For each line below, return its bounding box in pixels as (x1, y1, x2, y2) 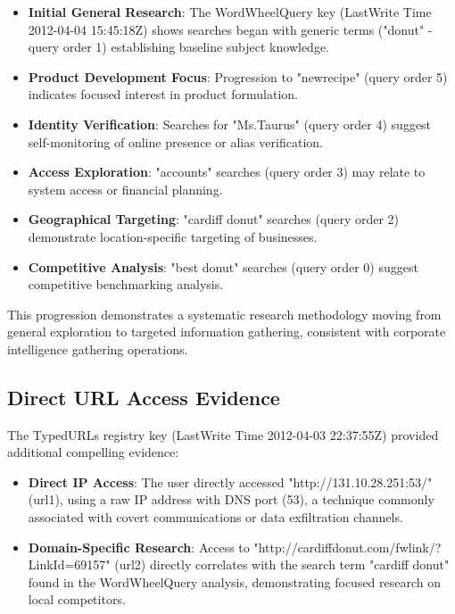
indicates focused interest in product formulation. (28, 85, 298, 104)
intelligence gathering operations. (7, 339, 188, 358)
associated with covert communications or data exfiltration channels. (28, 508, 403, 527)
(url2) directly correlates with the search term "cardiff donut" (114, 555, 450, 574)
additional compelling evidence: (7, 443, 179, 461)
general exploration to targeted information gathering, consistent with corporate (7, 322, 446, 341)
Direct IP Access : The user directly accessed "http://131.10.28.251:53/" (28, 472, 433, 491)
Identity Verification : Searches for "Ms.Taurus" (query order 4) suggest (28, 114, 432, 133)
